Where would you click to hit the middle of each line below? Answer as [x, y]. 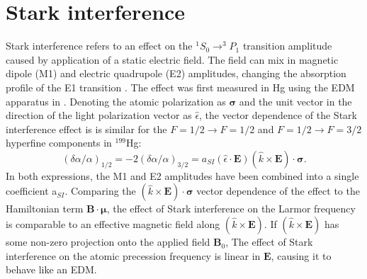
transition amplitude [287, 46]
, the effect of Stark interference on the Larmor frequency [231, 209]
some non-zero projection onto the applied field [108, 242]
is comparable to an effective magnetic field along [113, 224]
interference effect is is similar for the [86, 129]
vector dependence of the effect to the [278, 191]
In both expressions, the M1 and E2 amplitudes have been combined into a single [182, 175]
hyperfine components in [59, 143]
